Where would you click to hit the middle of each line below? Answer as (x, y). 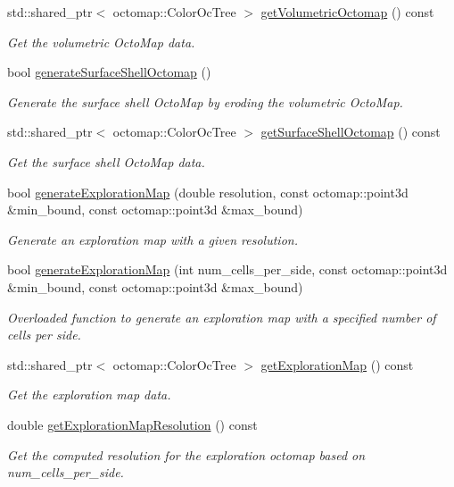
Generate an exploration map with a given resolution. (153, 239)
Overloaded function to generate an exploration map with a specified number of (222, 317)
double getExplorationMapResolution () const (132, 424)
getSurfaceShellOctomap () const (351, 132)
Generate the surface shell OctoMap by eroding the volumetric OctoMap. (205, 101)
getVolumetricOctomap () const (347, 12)
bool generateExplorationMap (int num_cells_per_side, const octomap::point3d (227, 269)
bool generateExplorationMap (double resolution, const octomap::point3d (208, 192)
